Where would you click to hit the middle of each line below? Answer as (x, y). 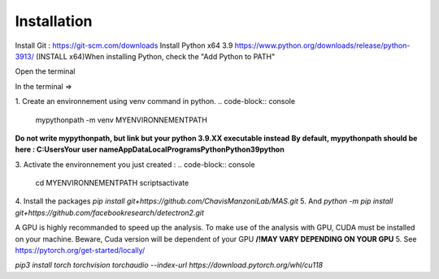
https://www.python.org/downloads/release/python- (322, 45)
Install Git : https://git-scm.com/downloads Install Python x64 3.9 (124, 45)
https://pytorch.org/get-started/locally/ (80, 251)
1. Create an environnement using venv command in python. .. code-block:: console (155, 101)
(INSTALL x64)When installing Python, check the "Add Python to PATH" (155, 56)
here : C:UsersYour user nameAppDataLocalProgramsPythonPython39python (150, 149)
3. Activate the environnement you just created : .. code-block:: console (135, 164)
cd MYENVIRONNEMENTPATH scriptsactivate (112, 183)
